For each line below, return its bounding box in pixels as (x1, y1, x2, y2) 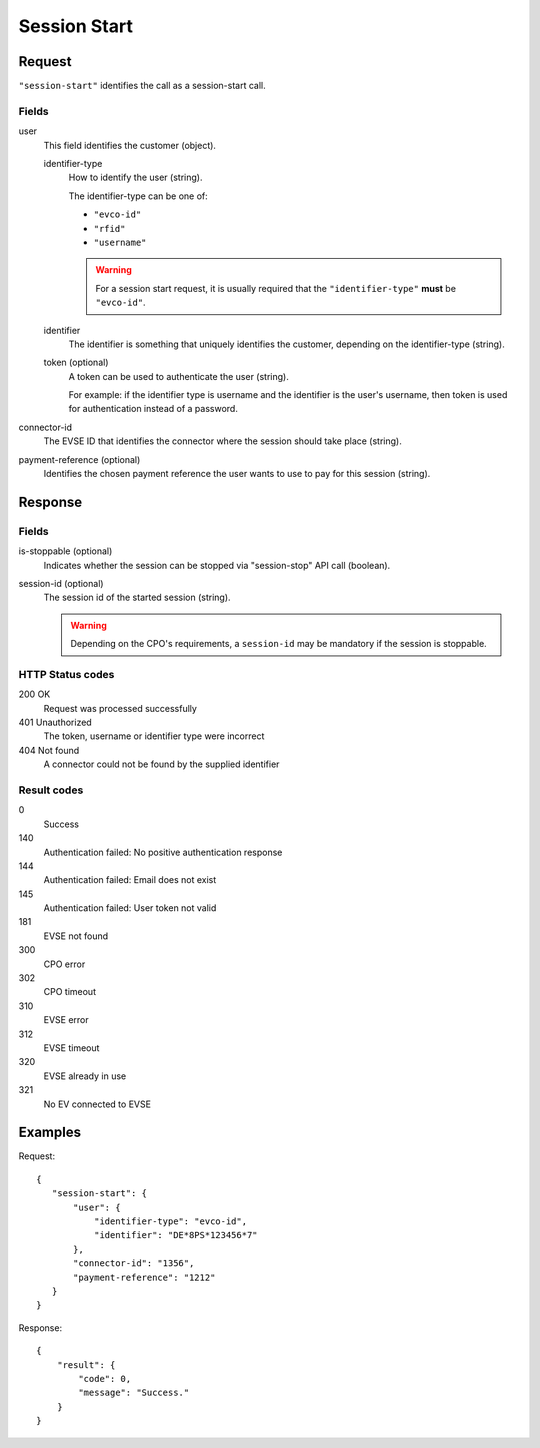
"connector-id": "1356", (73, 1258, 195, 1269)
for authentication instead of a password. (68, 403, 239, 415)
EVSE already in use (43, 1070, 127, 1082)
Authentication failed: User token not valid (43, 902, 217, 914)
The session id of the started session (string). (43, 591, 231, 604)
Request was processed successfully (43, 702, 197, 714)
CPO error (43, 958, 86, 970)
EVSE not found (43, 930, 109, 942)
